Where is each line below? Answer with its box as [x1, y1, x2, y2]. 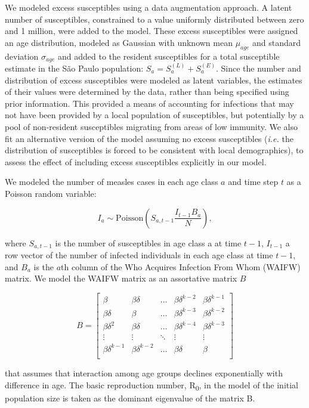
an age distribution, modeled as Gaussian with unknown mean [5, 36, 233, 48]
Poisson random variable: [5, 187, 97, 199]
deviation [5, 50, 39, 62]
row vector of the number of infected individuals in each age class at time [5, 249, 273, 261]
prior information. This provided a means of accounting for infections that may [5, 97, 294, 109]
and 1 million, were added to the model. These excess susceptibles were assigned [5, 24, 298, 37]
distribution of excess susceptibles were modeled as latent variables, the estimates [5, 73, 302, 86]
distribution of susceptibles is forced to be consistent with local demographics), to [5, 144, 304, 156]
